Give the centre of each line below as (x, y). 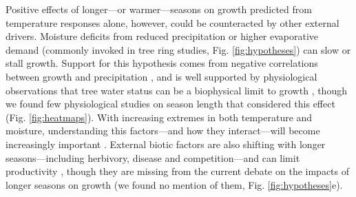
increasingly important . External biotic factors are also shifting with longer (166, 144)
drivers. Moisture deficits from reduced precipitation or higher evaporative (162, 36)
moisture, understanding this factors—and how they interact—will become (163, 131)
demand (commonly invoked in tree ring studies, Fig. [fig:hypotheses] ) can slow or (178, 49)
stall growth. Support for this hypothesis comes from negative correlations (162, 63)
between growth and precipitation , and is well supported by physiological (161, 76)
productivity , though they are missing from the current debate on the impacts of (178, 171)
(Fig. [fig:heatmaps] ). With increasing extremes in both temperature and (159, 117)
